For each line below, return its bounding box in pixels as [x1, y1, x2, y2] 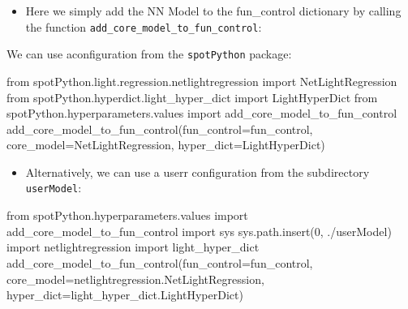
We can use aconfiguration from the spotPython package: [6, 45, 292, 62]
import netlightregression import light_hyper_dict [6, 238, 260, 255]
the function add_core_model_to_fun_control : [25, 18, 262, 35]
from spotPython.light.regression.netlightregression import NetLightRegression [6, 72, 397, 89]
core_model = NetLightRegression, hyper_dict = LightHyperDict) [6, 136, 325, 153]
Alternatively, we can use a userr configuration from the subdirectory [25, 163, 370, 180]
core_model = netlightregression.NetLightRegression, [6, 270, 264, 287]
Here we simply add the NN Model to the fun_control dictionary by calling [25, 2, 402, 19]
